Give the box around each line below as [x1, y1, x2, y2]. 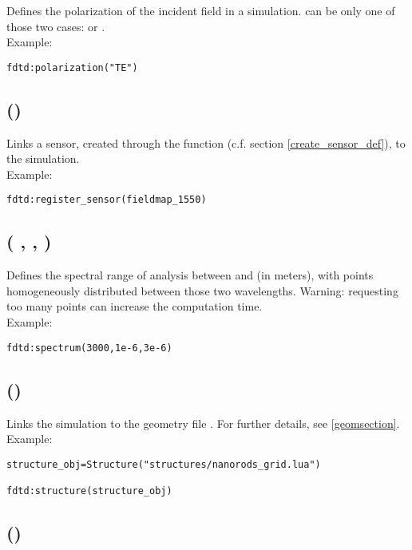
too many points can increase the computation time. [6, 298, 263, 315]
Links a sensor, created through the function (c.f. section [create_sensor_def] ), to [6, 134, 406, 151]
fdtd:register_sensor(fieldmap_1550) [6, 194, 207, 206]
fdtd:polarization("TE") [6, 61, 138, 73]
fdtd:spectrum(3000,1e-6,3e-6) [6, 342, 172, 354]
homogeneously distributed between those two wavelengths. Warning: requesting [6, 282, 398, 299]
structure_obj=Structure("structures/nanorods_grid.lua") [6, 458, 321, 470]
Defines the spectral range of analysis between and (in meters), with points [6, 267, 374, 283]
